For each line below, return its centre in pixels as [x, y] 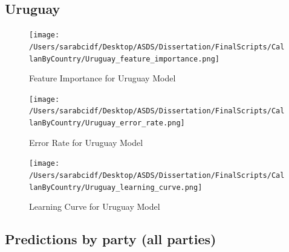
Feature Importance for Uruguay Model [102, 78]
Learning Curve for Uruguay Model [95, 206]
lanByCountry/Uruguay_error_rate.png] [107, 123]
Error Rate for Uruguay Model [86, 142]
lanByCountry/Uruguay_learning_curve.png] [116, 187]
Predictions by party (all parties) [111, 239]
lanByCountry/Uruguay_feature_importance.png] [124, 59]
